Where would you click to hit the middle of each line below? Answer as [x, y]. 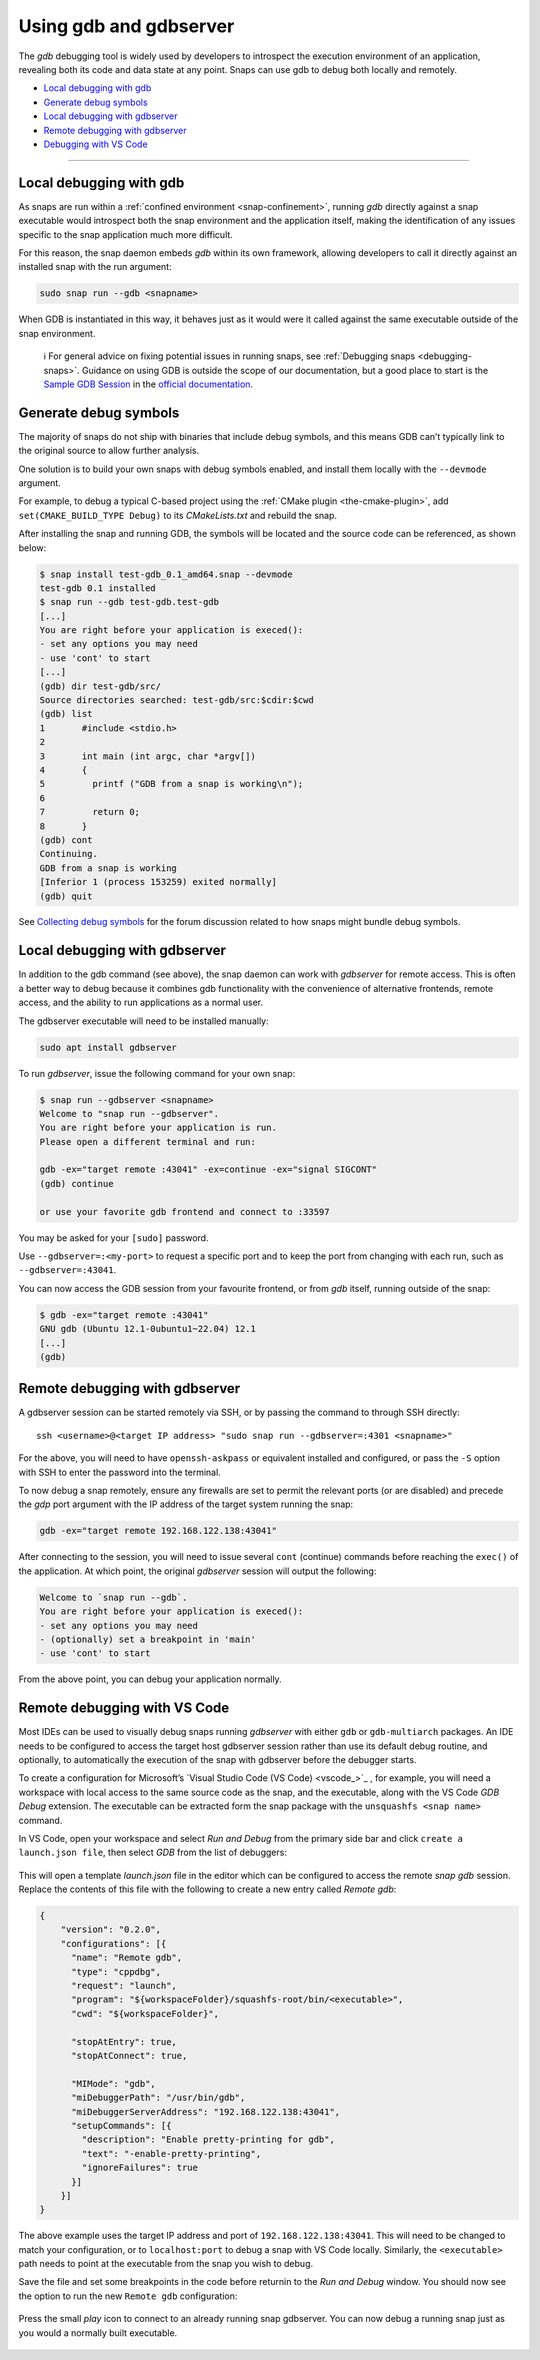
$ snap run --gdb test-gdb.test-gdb [129, 602]
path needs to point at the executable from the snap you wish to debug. [166, 2264]
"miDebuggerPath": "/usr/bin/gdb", [158, 2098]
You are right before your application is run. [158, 1128]
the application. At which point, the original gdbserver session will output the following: [197, 1571]
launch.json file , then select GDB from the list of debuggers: [152, 1852]
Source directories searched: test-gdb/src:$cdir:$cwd [176, 700]
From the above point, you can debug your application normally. [150, 1679]
